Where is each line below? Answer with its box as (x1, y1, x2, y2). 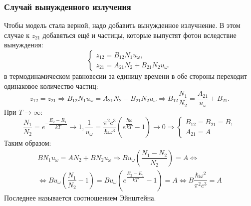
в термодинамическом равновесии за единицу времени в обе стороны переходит (4, 71, 248, 81)
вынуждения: (4, 39, 43, 50)
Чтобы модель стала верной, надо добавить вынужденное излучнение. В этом (4, 20, 241, 30)
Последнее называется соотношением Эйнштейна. (4, 192, 156, 203)
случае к (4, 29, 30, 40)
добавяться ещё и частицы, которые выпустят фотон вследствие (42, 29, 237, 40)
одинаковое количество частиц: (4, 80, 98, 91)
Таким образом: (4, 138, 51, 148)
